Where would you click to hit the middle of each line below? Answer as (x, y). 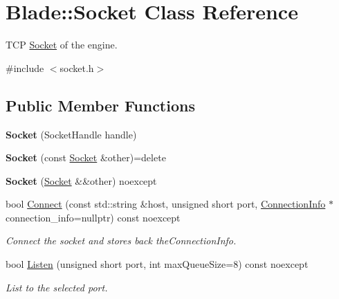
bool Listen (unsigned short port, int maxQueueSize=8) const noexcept (157, 264)
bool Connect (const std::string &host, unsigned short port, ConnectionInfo (166, 204)
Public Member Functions (100, 105)
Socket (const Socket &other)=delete (86, 157)
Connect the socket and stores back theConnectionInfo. (121, 241)
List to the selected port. (57, 287)
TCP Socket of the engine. (62, 45)
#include (25, 67)
